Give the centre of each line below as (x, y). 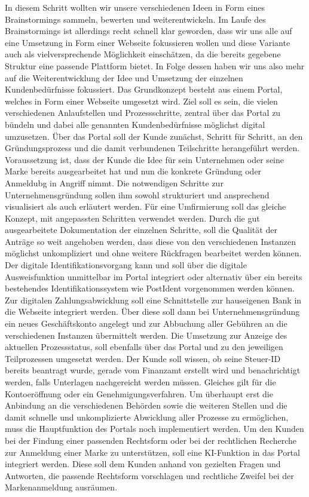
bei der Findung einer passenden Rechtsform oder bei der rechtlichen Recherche (151, 440)
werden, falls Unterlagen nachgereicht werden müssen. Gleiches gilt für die (140, 382)
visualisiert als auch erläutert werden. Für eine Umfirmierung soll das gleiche (146, 206)
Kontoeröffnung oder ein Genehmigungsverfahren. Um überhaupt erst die (139, 393)
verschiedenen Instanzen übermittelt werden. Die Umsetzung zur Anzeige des (146, 335)
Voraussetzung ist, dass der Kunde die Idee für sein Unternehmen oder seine (144, 159)
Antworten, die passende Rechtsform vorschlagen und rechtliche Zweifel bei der (149, 475)
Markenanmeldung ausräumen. (61, 487)
